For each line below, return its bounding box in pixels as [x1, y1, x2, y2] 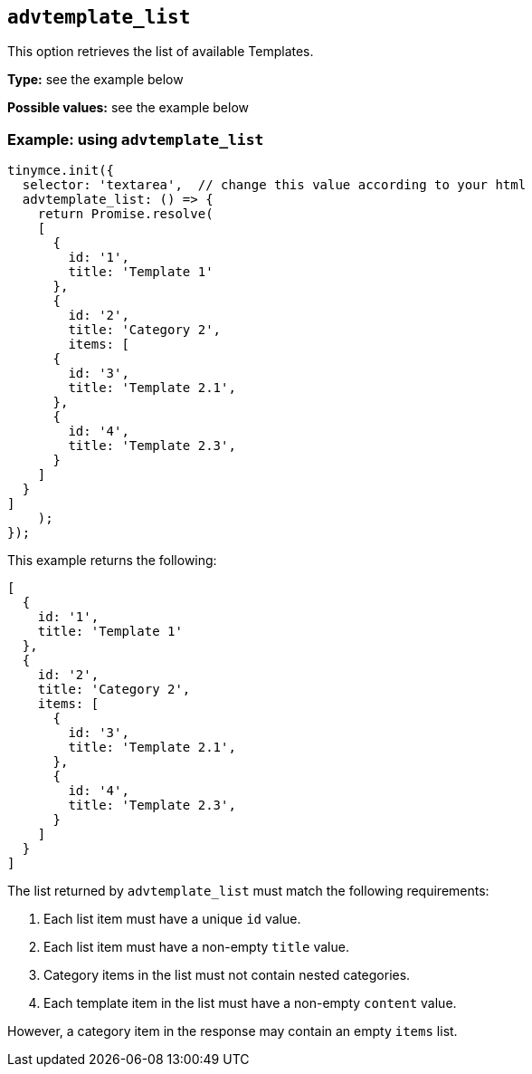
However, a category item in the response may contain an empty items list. [7, 1023, 458, 1040]
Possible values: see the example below [7, 100, 249, 116]
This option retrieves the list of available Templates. [7, 43, 314, 60]
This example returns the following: [7, 552, 217, 569]
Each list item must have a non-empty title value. [43, 939, 349, 955]
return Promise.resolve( [37, 206, 214, 222]
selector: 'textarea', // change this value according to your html [22, 177, 527, 193]
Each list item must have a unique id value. [43, 911, 301, 927]
